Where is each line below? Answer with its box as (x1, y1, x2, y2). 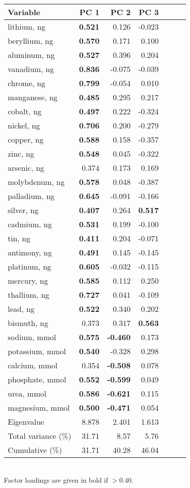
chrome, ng (8, 77, 45, 89)
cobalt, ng (8, 106, 42, 117)
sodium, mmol (8, 331, 56, 343)
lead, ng (8, 303, 35, 314)
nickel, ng (8, 120, 40, 131)
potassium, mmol (8, 345, 66, 357)
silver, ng (8, 204, 39, 216)
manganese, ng (8, 91, 58, 103)
